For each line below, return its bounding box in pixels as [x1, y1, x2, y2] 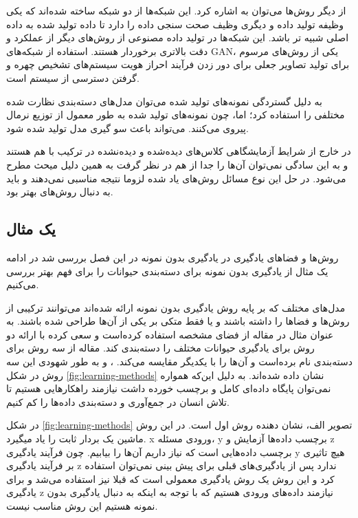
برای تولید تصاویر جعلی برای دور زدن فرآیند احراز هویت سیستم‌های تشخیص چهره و [6, 57, 350, 72]
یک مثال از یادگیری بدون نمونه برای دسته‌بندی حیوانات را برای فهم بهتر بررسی [6, 263, 328, 278]
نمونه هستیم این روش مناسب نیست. [6, 499, 158, 513]
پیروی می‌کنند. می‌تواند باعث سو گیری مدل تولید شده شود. [6, 120, 249, 135]
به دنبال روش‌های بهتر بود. [6, 184, 113, 199]
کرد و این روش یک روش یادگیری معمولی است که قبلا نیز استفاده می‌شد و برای [6, 471, 335, 486]
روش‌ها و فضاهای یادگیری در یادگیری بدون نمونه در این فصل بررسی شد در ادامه [6, 250, 339, 264]
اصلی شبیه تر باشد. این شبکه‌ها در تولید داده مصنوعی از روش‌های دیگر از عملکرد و [6, 30, 349, 45]
